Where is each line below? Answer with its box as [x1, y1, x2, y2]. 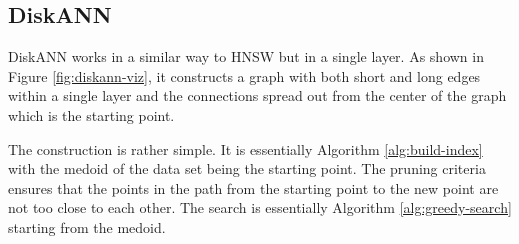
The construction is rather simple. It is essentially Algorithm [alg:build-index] [8, 138, 483, 159]
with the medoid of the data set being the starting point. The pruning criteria [8, 158, 486, 179]
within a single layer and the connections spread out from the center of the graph [8, 85, 507, 106]
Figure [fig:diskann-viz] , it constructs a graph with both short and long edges [8, 65, 481, 86]
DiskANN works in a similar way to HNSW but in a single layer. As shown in [8, 46, 484, 67]
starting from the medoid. [8, 216, 166, 237]
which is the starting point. [8, 104, 175, 125]
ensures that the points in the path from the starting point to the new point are [8, 177, 499, 198]
